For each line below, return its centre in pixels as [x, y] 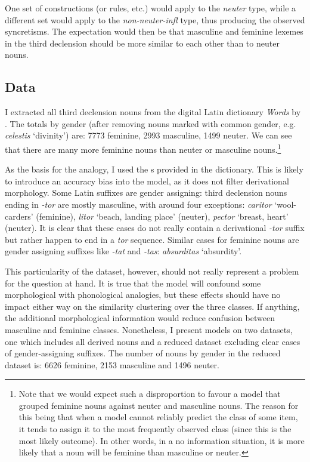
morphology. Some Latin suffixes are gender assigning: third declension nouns [146, 192]
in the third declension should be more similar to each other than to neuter [142, 43]
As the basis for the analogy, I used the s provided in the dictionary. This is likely [154, 169]
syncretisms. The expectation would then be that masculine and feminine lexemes [154, 31]
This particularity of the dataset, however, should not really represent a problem [152, 271]
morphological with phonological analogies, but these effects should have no [143, 295]
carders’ [19, 216]
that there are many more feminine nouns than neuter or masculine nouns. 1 [143, 148]
